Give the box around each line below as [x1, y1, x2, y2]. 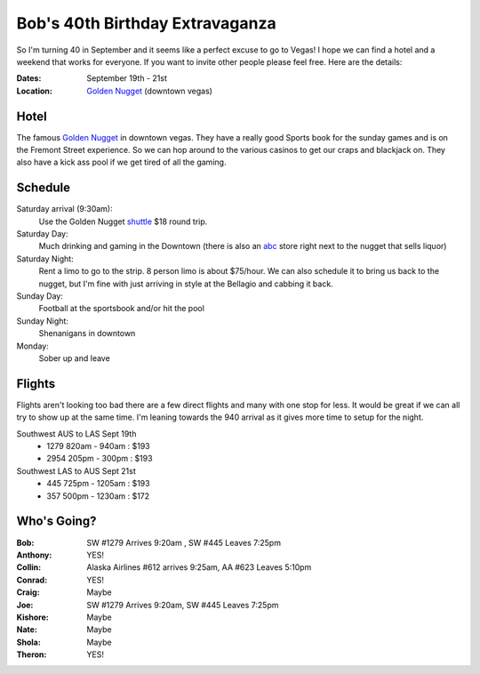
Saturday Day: [16, 229, 68, 239]
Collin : [16, 562, 42, 573]
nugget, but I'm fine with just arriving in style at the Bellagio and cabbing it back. [38, 278, 333, 289]
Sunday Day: [16, 291, 64, 301]
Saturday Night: [16, 253, 75, 264]
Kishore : [16, 612, 49, 622]
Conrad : [16, 574, 48, 585]
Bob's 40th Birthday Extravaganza [16, 13, 276, 33]
